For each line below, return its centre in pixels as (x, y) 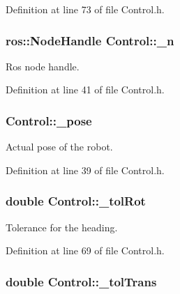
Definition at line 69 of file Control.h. (85, 250)
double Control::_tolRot (76, 201)
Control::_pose (49, 120)
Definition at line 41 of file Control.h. (85, 90)
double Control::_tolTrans (81, 281)
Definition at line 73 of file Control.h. (85, 9)
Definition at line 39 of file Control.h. (85, 170)
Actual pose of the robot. (59, 147)
